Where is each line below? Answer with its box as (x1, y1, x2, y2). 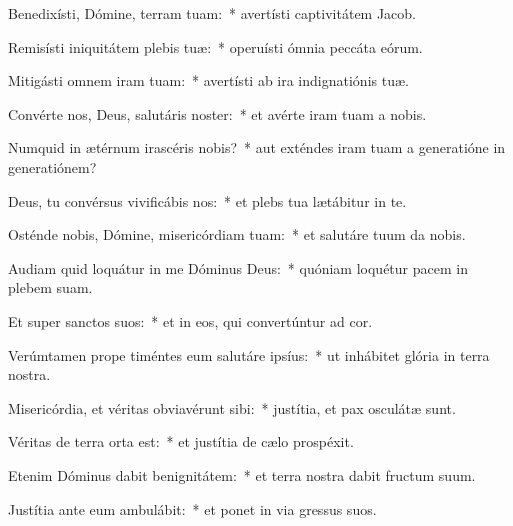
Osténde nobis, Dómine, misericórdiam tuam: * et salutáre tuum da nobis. (8, 224, 466, 245)
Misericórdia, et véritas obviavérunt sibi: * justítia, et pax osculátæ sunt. (8, 397, 456, 418)
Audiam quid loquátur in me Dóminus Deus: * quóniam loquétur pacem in (8, 257, 468, 278)
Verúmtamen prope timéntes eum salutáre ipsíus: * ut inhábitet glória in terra (8, 344, 490, 365)
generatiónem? (8, 156, 97, 177)
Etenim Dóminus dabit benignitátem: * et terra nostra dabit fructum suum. (8, 464, 476, 485)
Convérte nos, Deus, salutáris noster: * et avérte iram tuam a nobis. (8, 103, 427, 124)
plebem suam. (8, 277, 93, 298)
